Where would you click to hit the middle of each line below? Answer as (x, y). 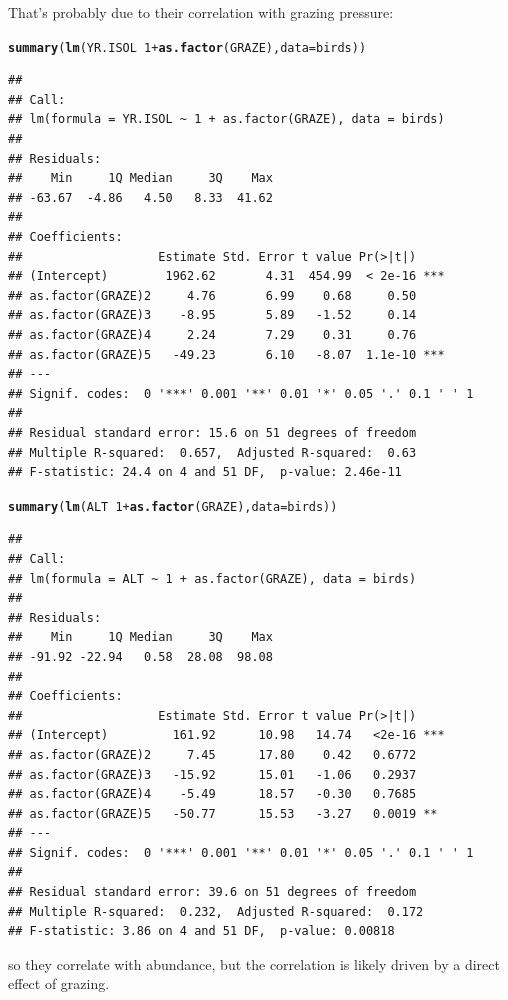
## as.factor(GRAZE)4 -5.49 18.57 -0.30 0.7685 (212, 794)
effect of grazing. (59, 983)
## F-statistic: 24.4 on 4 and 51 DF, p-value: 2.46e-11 (205, 472)
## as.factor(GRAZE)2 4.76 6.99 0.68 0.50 (212, 295)
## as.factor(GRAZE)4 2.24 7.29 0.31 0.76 (212, 334)
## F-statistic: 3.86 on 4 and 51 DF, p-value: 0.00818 (201, 931)
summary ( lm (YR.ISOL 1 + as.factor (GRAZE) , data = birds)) (187, 47)
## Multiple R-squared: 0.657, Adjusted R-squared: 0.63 (212, 452)
